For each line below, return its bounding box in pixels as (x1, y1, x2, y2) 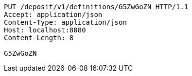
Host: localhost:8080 (4, 26, 86, 34)
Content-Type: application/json (4, 18, 127, 26)
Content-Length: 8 (4, 34, 74, 42)
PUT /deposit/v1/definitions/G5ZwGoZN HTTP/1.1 (4, 3, 189, 11)
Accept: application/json (4, 11, 103, 18)
